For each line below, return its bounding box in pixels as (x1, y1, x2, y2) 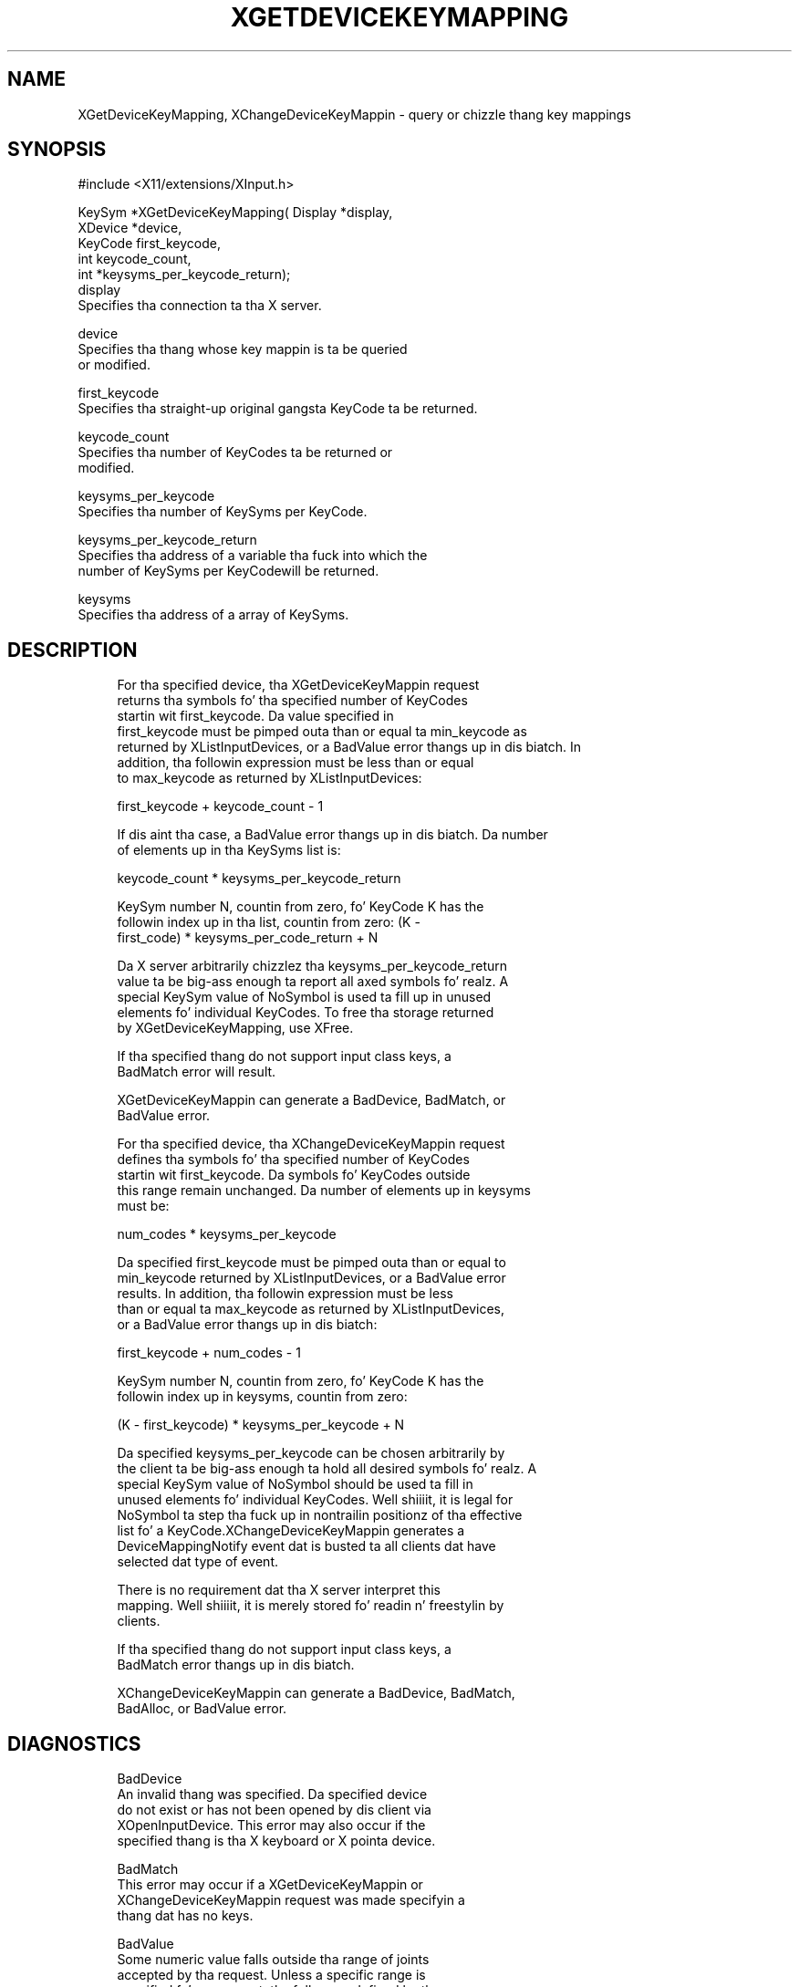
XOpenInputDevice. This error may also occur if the (117, 1817, 426, 1834)
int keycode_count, (78, 251, 192, 267)
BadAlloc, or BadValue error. (117, 1701, 287, 1717)
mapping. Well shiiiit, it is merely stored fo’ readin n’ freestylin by (117, 1597, 504, 1614)
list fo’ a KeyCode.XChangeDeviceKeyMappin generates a (117, 1523, 465, 1539)
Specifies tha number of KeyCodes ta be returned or (78, 444, 393, 461)
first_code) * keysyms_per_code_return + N (117, 930, 379, 946)
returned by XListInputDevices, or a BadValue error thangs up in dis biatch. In (117, 739, 582, 755)
